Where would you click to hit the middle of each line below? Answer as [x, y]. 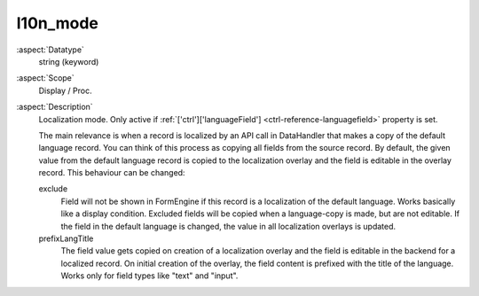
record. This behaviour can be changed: [112, 173]
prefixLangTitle [66, 238]
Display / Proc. [65, 90]
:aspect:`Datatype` [50, 50]
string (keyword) [69, 61]
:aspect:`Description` [55, 107]
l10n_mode [58, 23]
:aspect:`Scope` [45, 78]
